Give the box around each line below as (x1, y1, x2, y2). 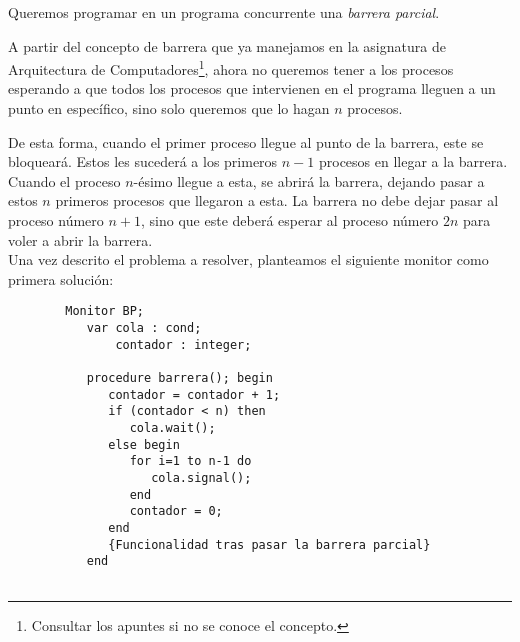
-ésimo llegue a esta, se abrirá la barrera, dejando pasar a (133, 170, 485, 191)
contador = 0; (129, 504, 223, 519)
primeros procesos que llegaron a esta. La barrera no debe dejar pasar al (55, 190, 499, 211)
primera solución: (8, 268, 114, 289)
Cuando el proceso (8, 170, 121, 191)
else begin (108, 437, 180, 452)
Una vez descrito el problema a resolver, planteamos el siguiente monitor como (8, 249, 489, 270)
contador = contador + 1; (108, 387, 281, 402)
